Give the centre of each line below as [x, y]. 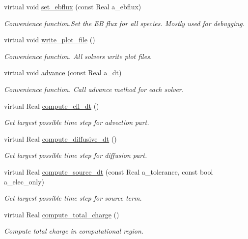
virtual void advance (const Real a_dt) [63, 73]
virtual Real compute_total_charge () [62, 214]
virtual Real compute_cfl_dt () [52, 105]
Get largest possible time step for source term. [73, 198]
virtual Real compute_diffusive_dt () [60, 138]
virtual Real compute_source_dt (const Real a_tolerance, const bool [109, 171]
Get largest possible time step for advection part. [77, 122]
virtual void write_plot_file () [50, 40]
